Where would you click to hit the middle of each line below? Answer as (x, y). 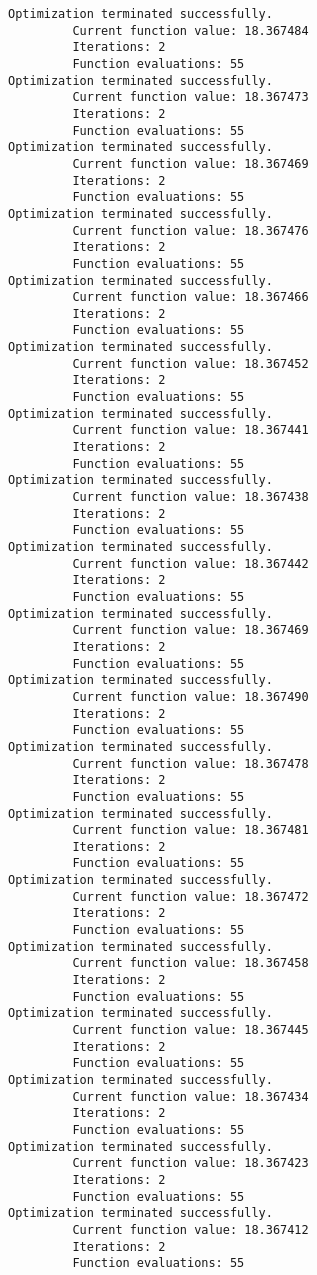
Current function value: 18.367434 (190, 1096)
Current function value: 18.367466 (190, 297)
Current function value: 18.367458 (190, 963)
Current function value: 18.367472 (190, 896)
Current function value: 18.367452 (190, 363)
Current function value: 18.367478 (190, 763)
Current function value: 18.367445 (190, 1030)
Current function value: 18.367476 (190, 230)
